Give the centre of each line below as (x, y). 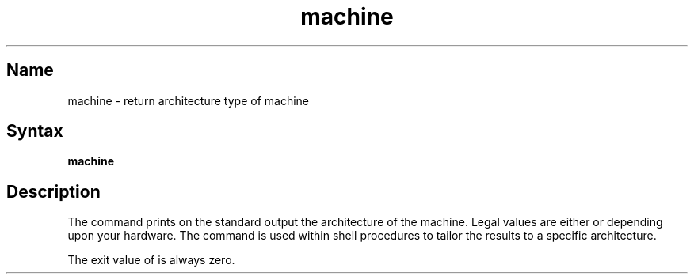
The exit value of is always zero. (151, 260)
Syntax (35, 131)
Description (53, 191)
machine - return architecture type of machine (188, 100)
